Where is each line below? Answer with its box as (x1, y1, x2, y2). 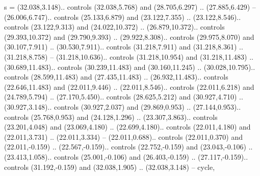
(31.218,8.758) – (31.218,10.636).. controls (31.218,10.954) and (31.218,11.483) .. (4, 51, 253, 62)
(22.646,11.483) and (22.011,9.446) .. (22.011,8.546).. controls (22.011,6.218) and (4, 81, 254, 92)
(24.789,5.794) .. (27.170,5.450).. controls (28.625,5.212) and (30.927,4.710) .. (4, 91, 243, 102)
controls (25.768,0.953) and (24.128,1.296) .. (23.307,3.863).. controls (4, 111, 218, 122)
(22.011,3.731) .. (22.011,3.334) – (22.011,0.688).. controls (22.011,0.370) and (4, 131, 243, 142)
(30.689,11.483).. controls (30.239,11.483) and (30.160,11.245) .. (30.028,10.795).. (4, 61, 255, 72)
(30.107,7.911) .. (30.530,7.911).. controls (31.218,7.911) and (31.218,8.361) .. (4, 41, 243, 52)
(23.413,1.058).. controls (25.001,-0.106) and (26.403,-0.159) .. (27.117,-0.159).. (4, 151, 248, 162)
